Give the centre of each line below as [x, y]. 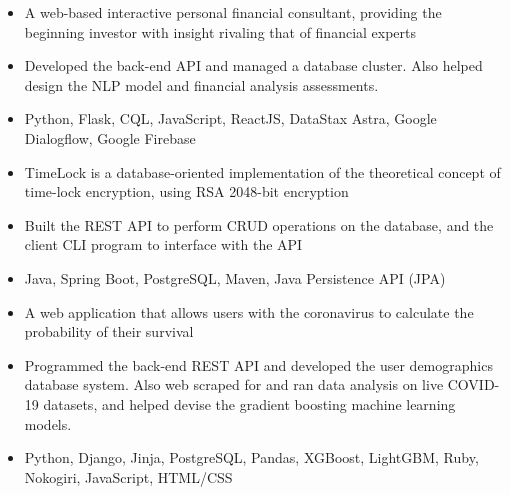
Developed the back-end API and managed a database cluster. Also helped [253, 65]
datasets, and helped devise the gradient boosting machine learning [249, 403]
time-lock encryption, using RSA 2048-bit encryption [186, 191]
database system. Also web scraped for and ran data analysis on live [234, 384]
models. [48, 423]
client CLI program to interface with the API [163, 244]
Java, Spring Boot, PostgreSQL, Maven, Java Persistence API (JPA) [235, 277]
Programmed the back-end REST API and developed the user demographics [258, 364]
